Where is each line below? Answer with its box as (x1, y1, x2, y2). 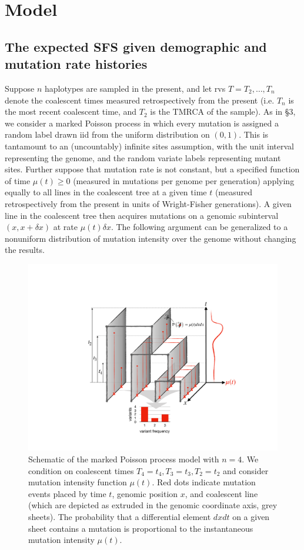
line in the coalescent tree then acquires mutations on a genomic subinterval (5, 209, 279, 221)
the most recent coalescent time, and (5, 105, 137, 118)
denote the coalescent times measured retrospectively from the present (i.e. (5, 94, 275, 106)
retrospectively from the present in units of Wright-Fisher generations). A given (5, 197, 292, 209)
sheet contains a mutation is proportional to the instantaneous (28, 522, 253, 534)
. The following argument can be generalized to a (111, 221, 288, 233)
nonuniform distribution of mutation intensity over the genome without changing (5, 232, 296, 244)
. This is (239, 128, 269, 141)
